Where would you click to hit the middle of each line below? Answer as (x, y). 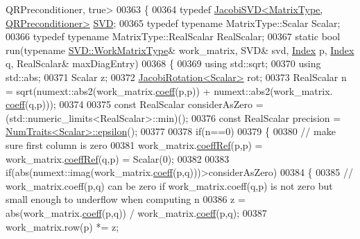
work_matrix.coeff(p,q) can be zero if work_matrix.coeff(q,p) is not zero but (169, 185)
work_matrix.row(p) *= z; (62, 226)
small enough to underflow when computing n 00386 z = (126, 199)
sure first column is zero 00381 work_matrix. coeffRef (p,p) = (134, 144)
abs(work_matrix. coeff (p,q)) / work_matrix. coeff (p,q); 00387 (136, 212)
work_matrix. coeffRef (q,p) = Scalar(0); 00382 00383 (118, 158)
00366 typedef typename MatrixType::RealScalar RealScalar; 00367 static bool (173, 36)
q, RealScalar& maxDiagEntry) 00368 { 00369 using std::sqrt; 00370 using (163, 63)
